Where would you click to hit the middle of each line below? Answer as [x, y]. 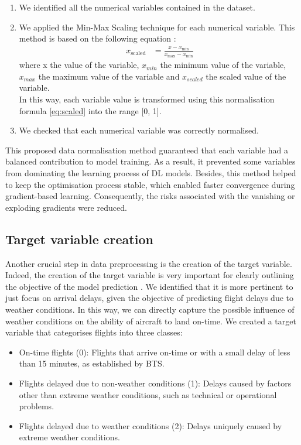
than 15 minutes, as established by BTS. [92, 363]
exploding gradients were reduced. [66, 207]
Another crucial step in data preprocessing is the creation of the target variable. [149, 263]
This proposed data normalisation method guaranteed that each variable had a [147, 150]
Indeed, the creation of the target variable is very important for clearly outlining [150, 275]
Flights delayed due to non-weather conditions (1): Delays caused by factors [155, 383]
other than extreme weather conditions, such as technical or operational [148, 394]
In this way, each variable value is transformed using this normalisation [147, 99]
